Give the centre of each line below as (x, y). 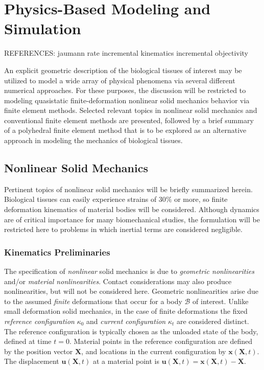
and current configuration (126, 321)
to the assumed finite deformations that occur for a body (93, 301)
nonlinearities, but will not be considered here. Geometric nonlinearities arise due (131, 291)
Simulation (43, 28)
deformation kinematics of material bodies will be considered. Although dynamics (132, 209)
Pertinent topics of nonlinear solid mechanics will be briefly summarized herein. (128, 189)
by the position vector (39, 351)
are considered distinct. (213, 321)
